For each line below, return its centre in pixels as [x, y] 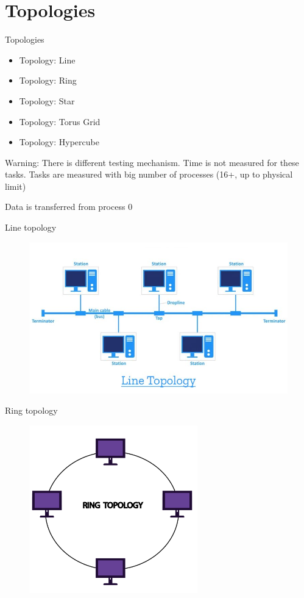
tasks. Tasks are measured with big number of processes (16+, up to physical [149, 174]
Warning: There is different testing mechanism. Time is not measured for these [152, 162]
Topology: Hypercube [59, 142]
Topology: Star [47, 100]
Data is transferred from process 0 [69, 207]
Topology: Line [47, 59]
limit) [16, 186]
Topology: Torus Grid [60, 121]
